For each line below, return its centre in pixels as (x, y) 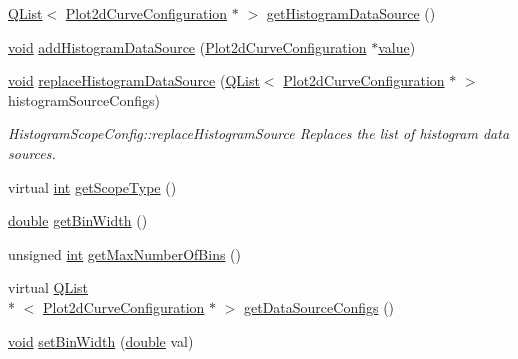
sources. (32, 152)
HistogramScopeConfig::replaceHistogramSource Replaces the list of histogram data (259, 133)
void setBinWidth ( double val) (101, 340)
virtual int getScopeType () (92, 186)
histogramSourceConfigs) (84, 99)
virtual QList (48, 287)
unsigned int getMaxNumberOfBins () (124, 253)
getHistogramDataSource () (351, 13)
